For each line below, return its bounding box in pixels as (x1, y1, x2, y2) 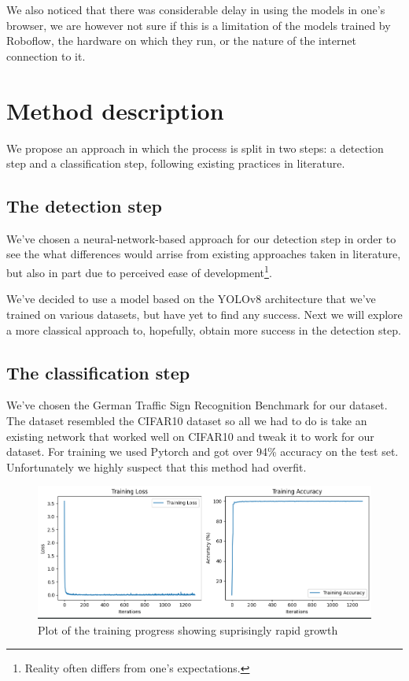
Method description (6, 94, 224, 126)
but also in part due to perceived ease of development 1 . (6, 262, 272, 280)
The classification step (6, 360, 190, 384)
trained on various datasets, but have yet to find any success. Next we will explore (6, 305, 403, 322)
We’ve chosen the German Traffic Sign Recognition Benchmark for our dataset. (6, 397, 388, 413)
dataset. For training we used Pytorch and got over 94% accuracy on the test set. (6, 443, 399, 460)
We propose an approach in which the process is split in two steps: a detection (6, 139, 384, 156)
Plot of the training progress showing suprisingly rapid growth (38, 621, 338, 638)
